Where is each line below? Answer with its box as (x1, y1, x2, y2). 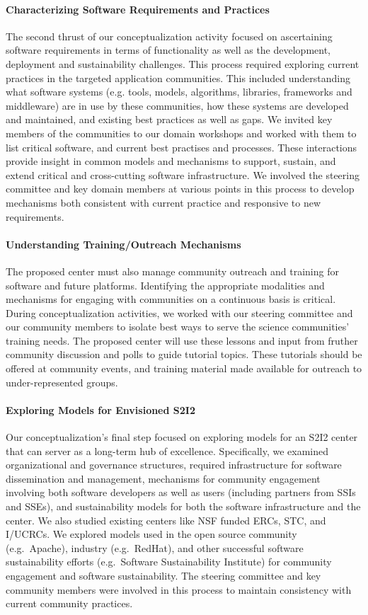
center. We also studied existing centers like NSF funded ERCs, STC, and (6, 512, 326, 527)
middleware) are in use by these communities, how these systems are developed (6, 98, 349, 113)
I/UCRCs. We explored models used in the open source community (6, 527, 297, 541)
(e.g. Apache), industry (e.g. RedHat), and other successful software (6, 540, 304, 555)
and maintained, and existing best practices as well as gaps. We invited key (6, 112, 333, 127)
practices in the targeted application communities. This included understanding (6, 70, 350, 85)
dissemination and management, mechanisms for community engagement (6, 471, 321, 485)
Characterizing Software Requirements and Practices (6, 1, 270, 16)
